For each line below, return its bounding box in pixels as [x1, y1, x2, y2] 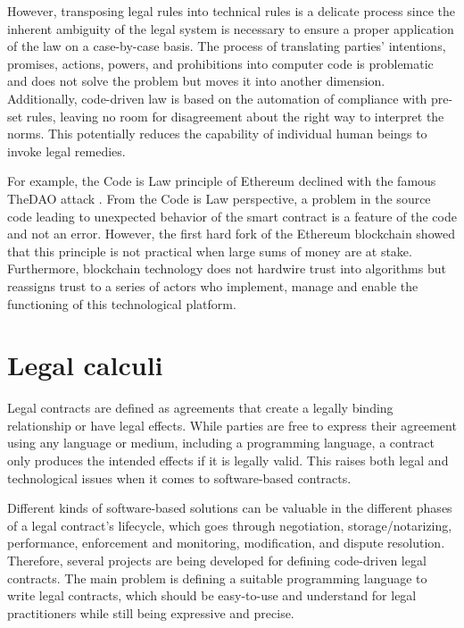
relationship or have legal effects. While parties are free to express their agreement [7, 415, 457, 434]
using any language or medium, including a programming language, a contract [7, 433, 435, 452]
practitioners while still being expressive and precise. [7, 603, 294, 622]
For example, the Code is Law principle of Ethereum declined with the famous [7, 172, 436, 190]
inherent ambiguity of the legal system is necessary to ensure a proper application [7, 19, 454, 38]
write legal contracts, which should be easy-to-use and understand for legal [7, 586, 417, 605]
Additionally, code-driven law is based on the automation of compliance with [7, 88, 427, 107]
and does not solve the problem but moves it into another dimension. [7, 71, 385, 90]
